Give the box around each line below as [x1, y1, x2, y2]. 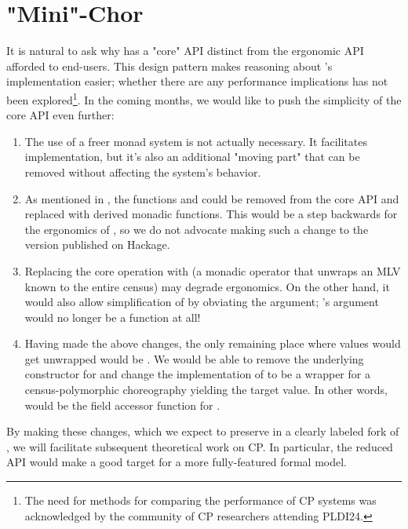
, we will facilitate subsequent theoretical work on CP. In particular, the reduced [6, 438, 393, 454]
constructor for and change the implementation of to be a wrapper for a [24, 366, 370, 382]
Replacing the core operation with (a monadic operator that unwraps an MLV [24, 262, 401, 279]
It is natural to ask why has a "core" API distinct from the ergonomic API [6, 42, 364, 59]
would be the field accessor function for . [24, 396, 220, 413]
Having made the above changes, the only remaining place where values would [24, 335, 401, 352]
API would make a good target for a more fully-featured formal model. [6, 454, 348, 470]
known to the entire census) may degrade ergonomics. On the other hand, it [24, 278, 390, 294]
